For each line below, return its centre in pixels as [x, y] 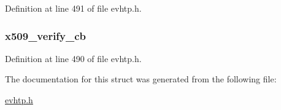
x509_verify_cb [46, 35]
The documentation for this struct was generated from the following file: [141, 79]
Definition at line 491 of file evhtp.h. [73, 8]
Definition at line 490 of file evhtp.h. [73, 58]
